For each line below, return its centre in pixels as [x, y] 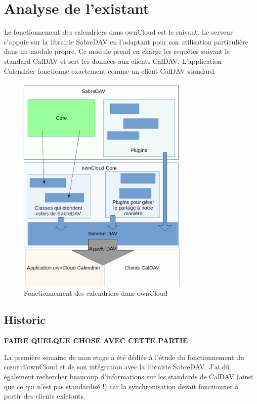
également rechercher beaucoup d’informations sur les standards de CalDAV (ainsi [128, 376]
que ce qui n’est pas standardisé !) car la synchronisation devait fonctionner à [121, 386]
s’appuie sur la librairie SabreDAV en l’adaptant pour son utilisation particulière [126, 41]
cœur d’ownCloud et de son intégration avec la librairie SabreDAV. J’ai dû [117, 367]
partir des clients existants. [45, 396]
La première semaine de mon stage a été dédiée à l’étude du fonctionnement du [124, 357]
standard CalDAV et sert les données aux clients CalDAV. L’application [113, 61]
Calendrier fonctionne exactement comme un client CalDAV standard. [110, 70]
